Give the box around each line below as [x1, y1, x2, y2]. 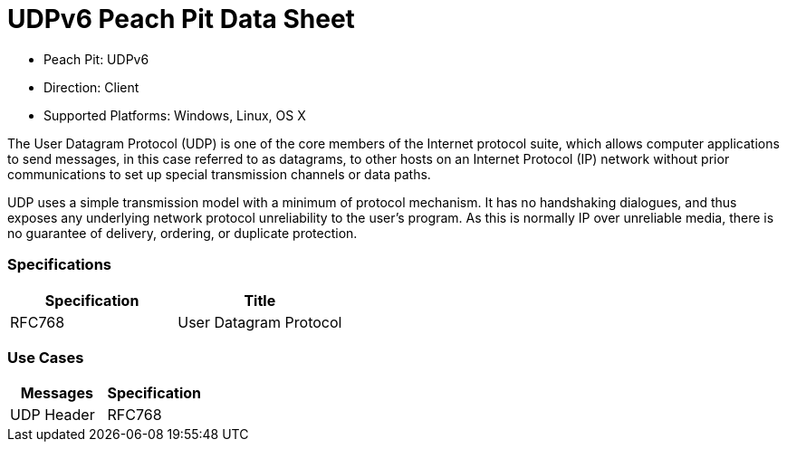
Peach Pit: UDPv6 [43, 51, 149, 67]
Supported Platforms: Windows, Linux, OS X [43, 107, 306, 123]
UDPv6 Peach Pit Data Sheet [7, 4, 355, 34]
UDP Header [10, 406, 95, 425]
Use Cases [7, 348, 84, 367]
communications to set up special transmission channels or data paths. [7, 166, 431, 182]
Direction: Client [43, 79, 139, 95]
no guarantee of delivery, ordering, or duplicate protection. [7, 224, 358, 241]
